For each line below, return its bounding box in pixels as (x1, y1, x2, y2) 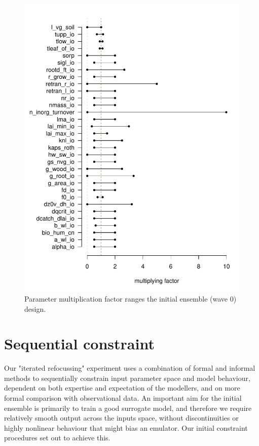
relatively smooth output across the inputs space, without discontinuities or (4, 412, 239, 423)
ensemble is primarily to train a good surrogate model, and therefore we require (4, 402, 252, 413)
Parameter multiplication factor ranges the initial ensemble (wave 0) (24, 293, 237, 304)
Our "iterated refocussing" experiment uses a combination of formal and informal (4, 363, 255, 373)
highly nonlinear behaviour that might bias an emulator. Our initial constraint (4, 422, 248, 433)
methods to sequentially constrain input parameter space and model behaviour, (4, 372, 250, 383)
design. (24, 303, 46, 314)
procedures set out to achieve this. (4, 432, 110, 443)
